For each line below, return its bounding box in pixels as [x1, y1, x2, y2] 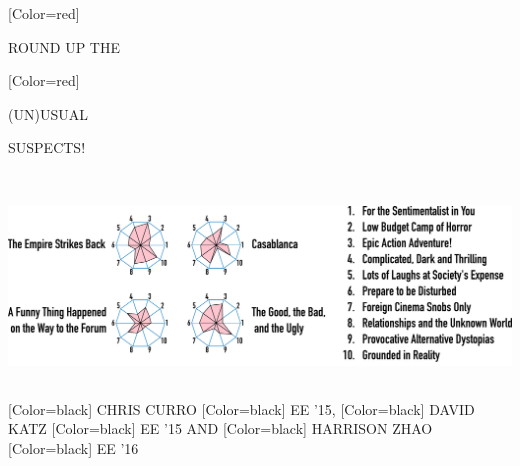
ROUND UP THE [8, 36, 120, 57]
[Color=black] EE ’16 [8, 437, 139, 458]
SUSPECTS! [8, 137, 86, 158]
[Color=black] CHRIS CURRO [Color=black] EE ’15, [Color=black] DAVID [8, 398, 475, 419]
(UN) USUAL [8, 103, 88, 124]
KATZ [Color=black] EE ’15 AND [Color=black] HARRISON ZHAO [8, 418, 433, 439]
